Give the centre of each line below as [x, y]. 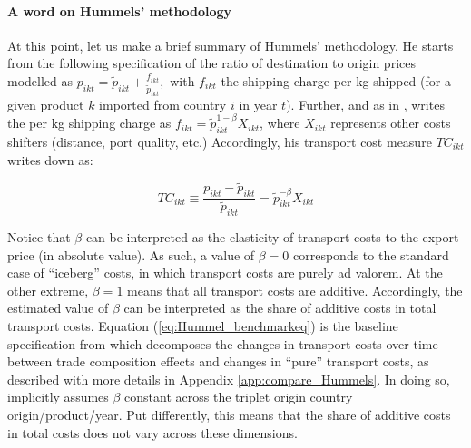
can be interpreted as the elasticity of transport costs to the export [272, 237]
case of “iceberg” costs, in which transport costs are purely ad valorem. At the [225, 273]
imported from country [163, 104]
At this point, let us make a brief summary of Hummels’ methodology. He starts [231, 45]
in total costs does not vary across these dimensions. [152, 432]
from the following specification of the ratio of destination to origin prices [211, 63]
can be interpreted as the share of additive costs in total [280, 308]
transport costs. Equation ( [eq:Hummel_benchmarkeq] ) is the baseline [203, 325]
